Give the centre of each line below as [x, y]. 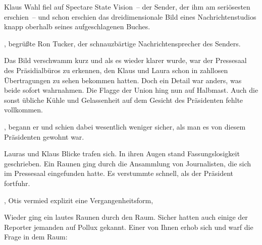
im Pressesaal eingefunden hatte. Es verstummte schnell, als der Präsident [119, 173]
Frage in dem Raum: [36, 237]
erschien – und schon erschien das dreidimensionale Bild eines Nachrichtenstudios [130, 16]
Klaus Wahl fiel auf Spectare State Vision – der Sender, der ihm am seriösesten [127, 7]
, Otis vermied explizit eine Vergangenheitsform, [79, 200]
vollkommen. [23, 110]
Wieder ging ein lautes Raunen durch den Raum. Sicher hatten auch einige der [126, 217]
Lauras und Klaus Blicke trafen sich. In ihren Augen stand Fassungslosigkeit [122, 154]
